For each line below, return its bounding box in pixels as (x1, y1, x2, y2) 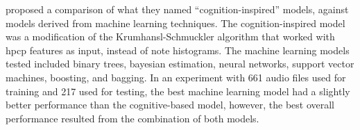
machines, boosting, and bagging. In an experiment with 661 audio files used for (6, 70, 346, 84)
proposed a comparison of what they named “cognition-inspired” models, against (6, 2, 349, 16)
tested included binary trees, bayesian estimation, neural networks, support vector (6, 56, 354, 71)
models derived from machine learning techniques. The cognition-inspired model (6, 15, 345, 30)
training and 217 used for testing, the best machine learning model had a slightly (6, 83, 350, 98)
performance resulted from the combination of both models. (6, 111, 259, 125)
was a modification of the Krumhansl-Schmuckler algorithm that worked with (6, 29, 335, 44)
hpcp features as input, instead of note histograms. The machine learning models (6, 42, 350, 57)
